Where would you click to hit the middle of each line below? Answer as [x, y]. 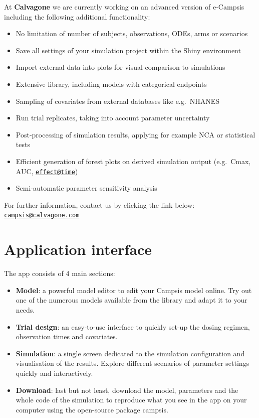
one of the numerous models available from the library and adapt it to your [132, 300]
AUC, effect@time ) [47, 171]
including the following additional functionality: [77, 16]
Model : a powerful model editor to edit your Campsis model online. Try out [134, 290]
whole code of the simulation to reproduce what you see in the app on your [131, 400]
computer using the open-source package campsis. [92, 409]
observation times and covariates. [67, 336]
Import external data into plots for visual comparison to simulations [120, 67]
